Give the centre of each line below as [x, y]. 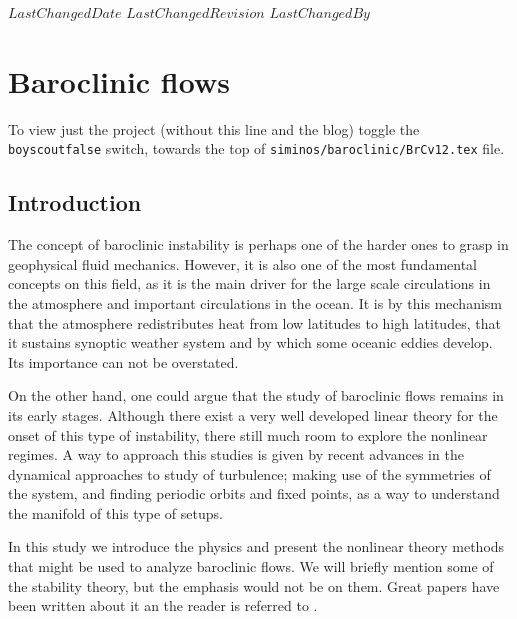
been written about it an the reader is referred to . [163, 605]
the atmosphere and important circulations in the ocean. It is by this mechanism [255, 302]
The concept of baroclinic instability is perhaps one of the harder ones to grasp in [258, 244]
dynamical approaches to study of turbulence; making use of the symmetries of [249, 473]
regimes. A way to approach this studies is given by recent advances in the [236, 454]
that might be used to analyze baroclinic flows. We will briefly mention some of [251, 566]
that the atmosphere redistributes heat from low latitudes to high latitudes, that [254, 322]
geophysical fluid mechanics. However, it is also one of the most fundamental [242, 263]
